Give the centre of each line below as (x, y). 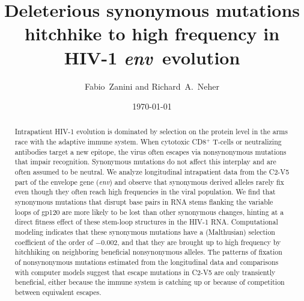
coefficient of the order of (54, 242)
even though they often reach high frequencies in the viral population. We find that (145, 192)
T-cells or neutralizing (247, 142)
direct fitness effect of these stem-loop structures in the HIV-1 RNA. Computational (146, 222)
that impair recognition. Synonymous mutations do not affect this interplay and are (145, 162)
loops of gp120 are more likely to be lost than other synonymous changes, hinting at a (149, 212)
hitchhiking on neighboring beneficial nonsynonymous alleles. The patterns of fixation (148, 252)
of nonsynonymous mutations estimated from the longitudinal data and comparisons (147, 262)
